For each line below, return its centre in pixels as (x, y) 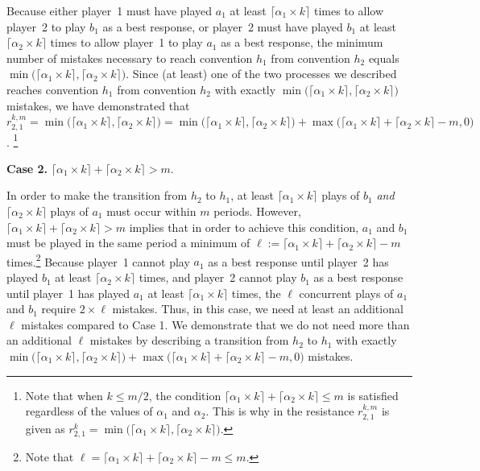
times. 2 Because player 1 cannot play (98, 260)
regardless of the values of (89, 411)
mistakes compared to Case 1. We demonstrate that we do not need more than (215, 324)
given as (45, 428)
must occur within (151, 211)
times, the (256, 293)
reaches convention (53, 89)
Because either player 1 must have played (110, 10)
